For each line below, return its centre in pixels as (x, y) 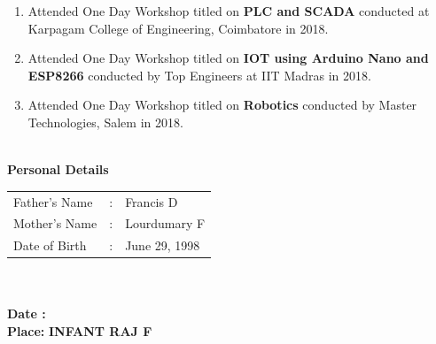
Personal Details (58, 169)
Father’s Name (53, 201)
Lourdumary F (165, 223)
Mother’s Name (55, 223)
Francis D (152, 201)
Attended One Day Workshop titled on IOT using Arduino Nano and (228, 58)
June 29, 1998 (163, 245)
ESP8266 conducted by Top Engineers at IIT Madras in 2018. (199, 75)
